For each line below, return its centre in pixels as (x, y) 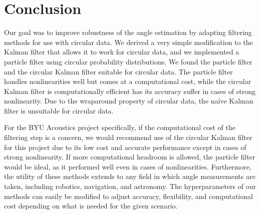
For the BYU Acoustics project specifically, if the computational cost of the (120, 127)
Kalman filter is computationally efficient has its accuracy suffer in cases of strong (130, 91)
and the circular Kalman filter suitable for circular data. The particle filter (118, 71)
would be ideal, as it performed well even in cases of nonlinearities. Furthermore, (128, 166)
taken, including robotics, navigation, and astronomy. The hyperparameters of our (130, 186)
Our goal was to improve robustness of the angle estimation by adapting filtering (128, 32)
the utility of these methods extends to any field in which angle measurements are (130, 176)
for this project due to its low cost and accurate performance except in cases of (125, 147)
